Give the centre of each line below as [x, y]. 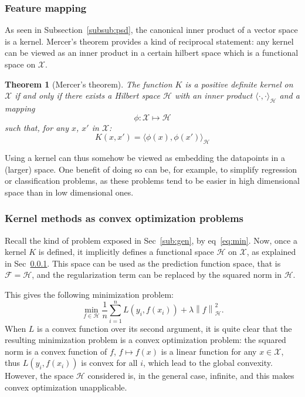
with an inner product [213, 95]
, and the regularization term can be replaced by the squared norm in [157, 275]
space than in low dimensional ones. [69, 192]
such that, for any [37, 127]
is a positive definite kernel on [239, 84]
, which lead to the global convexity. [208, 363]
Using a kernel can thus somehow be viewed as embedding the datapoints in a [145, 157]
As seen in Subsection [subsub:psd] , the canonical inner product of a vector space [151, 30]
